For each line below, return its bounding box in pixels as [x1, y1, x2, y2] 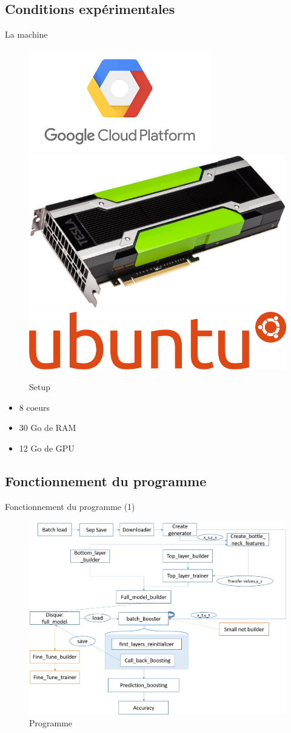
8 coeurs [19, 401, 50, 413]
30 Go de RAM [19, 421, 76, 434]
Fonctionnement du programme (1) [5, 500, 135, 512]
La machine [5, 28, 48, 41]
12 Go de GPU [19, 441, 75, 454]
